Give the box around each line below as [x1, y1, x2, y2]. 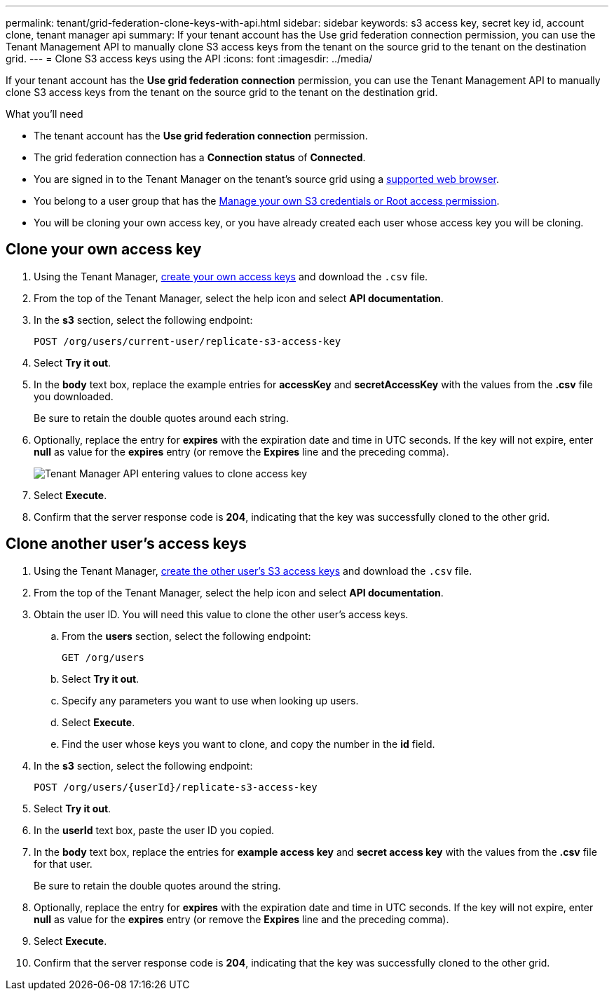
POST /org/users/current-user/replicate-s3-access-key [34, 335, 341, 347]
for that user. [34, 857, 93, 870]
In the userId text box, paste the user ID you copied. [34, 824, 275, 836]
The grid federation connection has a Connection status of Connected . [34, 151, 366, 163]
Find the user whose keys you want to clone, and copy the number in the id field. [62, 737, 435, 750]
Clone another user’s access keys [6, 535, 247, 553]
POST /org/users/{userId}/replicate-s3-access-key [34, 781, 318, 793]
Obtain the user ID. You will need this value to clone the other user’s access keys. [34, 608, 409, 620]
